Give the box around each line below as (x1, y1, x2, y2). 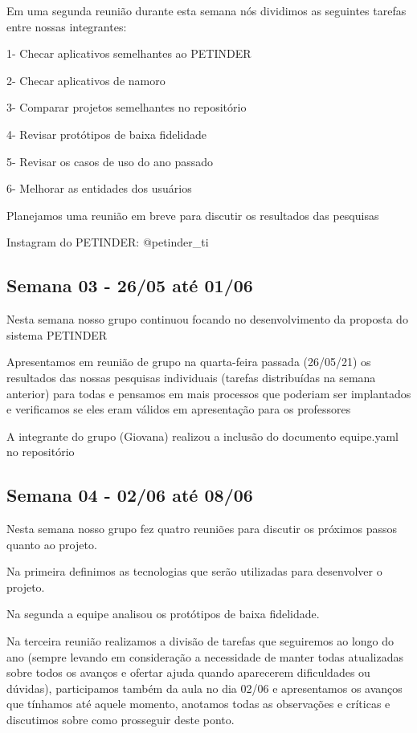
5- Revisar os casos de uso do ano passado (6, 153, 213, 169)
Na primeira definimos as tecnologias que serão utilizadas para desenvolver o (6, 563, 382, 580)
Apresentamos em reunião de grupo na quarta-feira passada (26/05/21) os (6, 353, 371, 370)
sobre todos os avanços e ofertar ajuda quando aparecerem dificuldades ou (6, 664, 370, 681)
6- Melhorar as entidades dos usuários (6, 180, 192, 197)
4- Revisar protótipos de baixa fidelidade (6, 125, 206, 142)
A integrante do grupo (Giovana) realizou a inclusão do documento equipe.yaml (6, 427, 399, 444)
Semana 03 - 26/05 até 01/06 (6, 273, 253, 298)
